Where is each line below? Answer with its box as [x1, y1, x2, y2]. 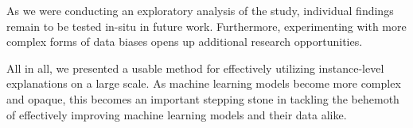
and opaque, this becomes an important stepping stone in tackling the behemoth [6, 90, 399, 107]
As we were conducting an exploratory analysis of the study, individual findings [6, 2, 394, 18]
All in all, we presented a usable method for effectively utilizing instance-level [6, 59, 384, 76]
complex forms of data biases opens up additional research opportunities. [6, 33, 363, 50]
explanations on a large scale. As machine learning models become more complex [6, 75, 401, 92]
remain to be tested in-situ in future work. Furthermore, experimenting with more [6, 17, 407, 34]
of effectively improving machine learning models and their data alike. [6, 106, 347, 122]
